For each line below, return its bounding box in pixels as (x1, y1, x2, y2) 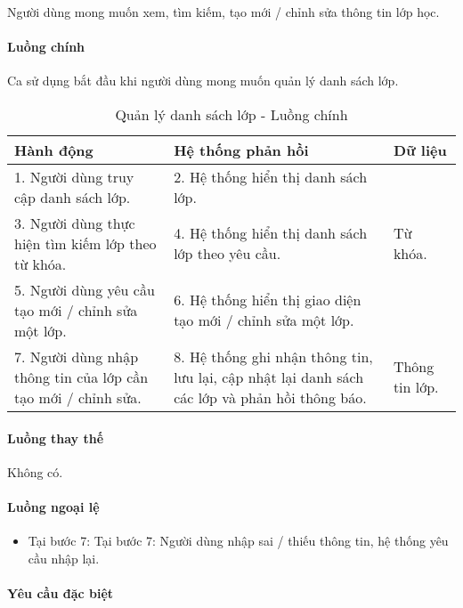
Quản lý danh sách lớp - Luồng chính (115, 103, 348, 125)
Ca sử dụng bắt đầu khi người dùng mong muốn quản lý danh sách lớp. (7, 71, 399, 90)
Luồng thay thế (7, 428, 104, 447)
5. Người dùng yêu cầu (14, 279, 155, 300)
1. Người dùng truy (14, 166, 134, 187)
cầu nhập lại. (28, 548, 100, 567)
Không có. (7, 462, 63, 481)
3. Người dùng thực (14, 212, 135, 233)
